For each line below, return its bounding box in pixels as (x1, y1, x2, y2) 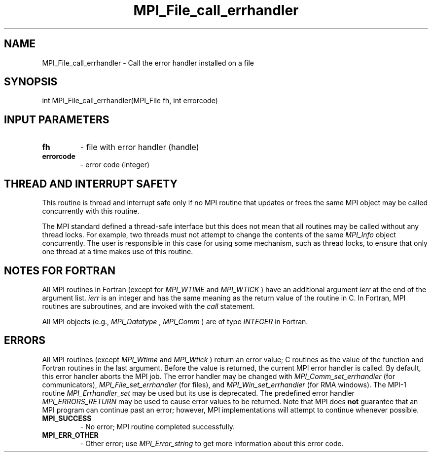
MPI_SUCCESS (42, 414, 92, 422)
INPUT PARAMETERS (4, 113, 109, 126)
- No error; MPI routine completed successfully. (80, 422, 235, 431)
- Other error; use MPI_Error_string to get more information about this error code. (80, 439, 344, 448)
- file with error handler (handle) (80, 142, 199, 152)
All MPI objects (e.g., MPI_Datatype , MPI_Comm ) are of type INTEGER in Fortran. (42, 317, 308, 326)
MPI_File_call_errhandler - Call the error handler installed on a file (42, 58, 254, 67)
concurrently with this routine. (42, 207, 140, 216)
